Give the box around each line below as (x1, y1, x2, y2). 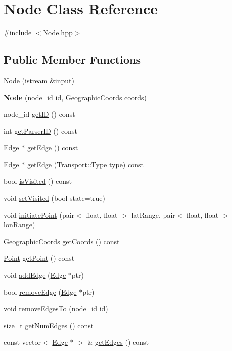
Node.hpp (43, 27, 73, 38)
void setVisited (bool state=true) (4, 193, 105, 203)
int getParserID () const (4, 125, 77, 136)
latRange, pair (131, 209, 175, 220)
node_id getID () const (4, 109, 75, 119)
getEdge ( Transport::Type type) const (27, 159, 144, 169)
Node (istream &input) (4, 75, 74, 85)
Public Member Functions (4, 52, 141, 67)
